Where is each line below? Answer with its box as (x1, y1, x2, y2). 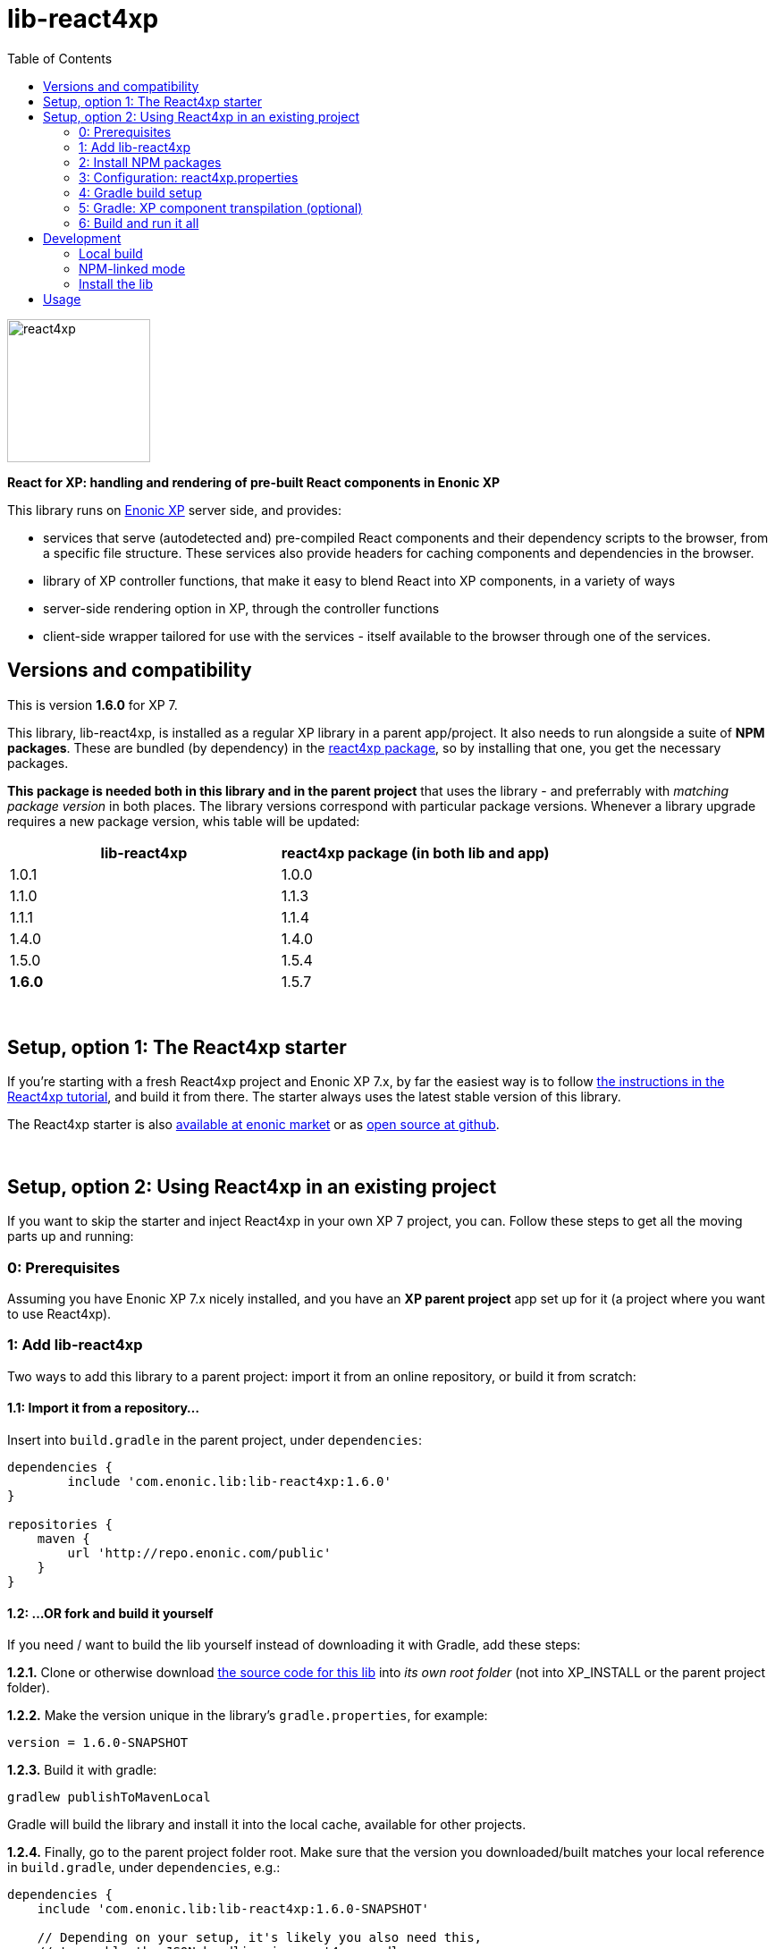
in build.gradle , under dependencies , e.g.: (7, 1860, 281, 1876)
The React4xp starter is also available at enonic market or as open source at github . (7, 1117, 500, 1133)
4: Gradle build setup (79, 184, 202, 200)
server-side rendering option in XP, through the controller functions (43, 600, 440, 616)
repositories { (7, 1517, 114, 1531)
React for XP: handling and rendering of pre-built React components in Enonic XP (7, 474, 501, 490)
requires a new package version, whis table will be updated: (7, 813, 360, 829)
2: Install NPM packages (79, 154, 222, 170)
